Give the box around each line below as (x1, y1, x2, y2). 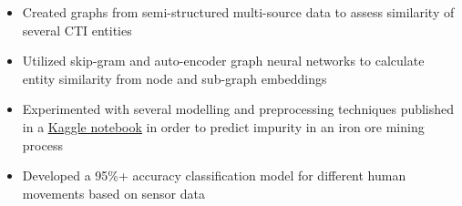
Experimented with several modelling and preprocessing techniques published (22, 99, 455, 118)
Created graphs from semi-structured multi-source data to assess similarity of (22, 3, 455, 21)
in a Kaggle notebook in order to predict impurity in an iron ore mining (22, 117, 425, 136)
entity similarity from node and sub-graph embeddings (22, 68, 327, 88)
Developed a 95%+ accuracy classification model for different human (22, 166, 406, 185)
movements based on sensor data (22, 183, 205, 202)
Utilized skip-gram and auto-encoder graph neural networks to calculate (22, 51, 425, 70)
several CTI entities (22, 20, 132, 39)
